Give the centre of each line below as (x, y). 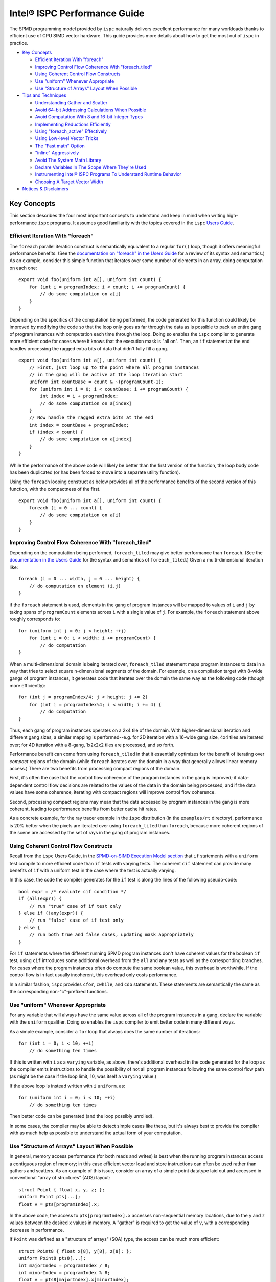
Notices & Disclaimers (45, 189)
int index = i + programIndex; (79, 396)
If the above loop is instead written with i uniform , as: (67, 1086)
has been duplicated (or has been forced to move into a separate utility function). (95, 472)
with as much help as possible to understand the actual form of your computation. (96, 1133)
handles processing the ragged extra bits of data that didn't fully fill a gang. (89, 348)
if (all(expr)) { (40, 899)
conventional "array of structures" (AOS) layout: (60, 1178)
